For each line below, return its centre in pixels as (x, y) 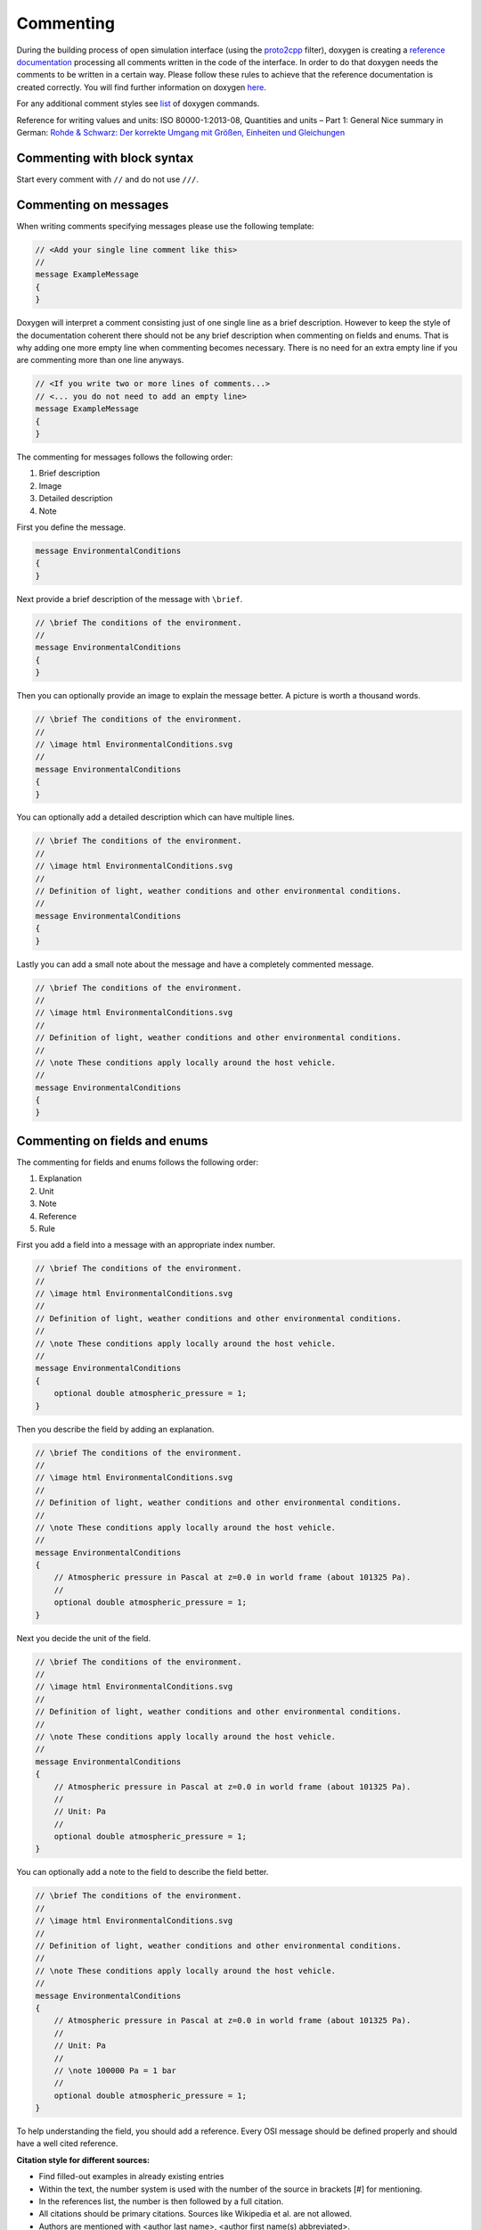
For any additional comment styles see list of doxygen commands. (138, 103)
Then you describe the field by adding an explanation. (115, 1429)
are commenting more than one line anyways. (100, 360)
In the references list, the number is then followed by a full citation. (161, 2201)
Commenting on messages (93, 205)
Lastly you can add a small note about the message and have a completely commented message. (195, 964)
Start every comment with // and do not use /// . (108, 179)
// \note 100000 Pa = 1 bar (115, 2070)
